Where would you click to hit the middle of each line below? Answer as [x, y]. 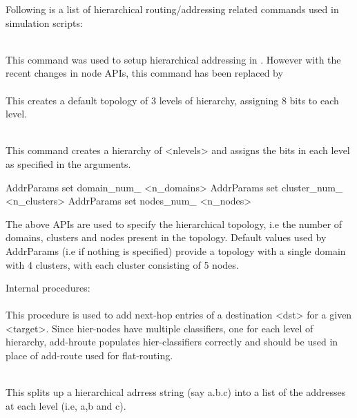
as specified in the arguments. [68, 163]
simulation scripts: [44, 22]
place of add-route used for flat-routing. [89, 355]
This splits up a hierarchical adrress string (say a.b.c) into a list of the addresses [176, 392]
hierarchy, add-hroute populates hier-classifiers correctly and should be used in [172, 342]
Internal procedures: [48, 288]
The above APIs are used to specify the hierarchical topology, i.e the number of [174, 224]
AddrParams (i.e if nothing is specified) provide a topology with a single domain [176, 250]
